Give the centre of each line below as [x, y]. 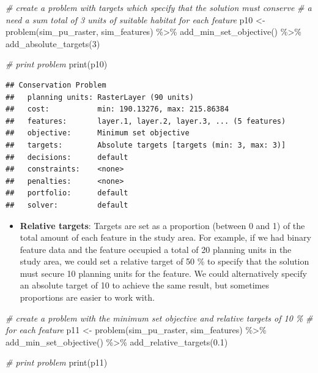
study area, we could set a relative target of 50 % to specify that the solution [165, 261]
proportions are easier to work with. [87, 297]
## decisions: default [67, 157]
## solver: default [67, 205]
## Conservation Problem [56, 85]
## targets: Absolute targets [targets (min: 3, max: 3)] [146, 145]
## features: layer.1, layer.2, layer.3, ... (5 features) [146, 121]
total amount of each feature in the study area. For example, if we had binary [165, 237]
